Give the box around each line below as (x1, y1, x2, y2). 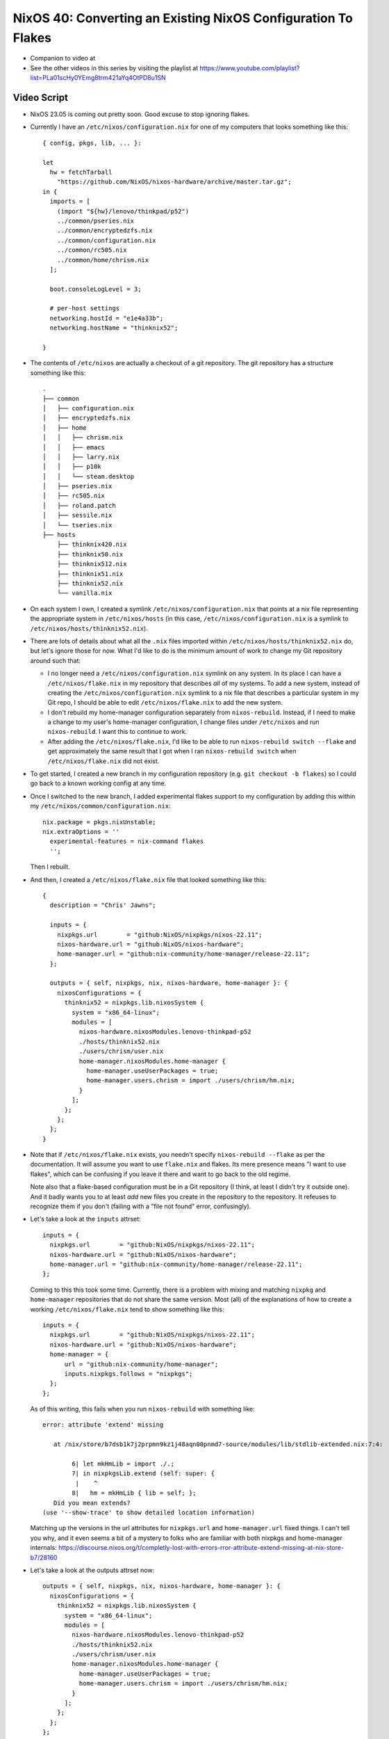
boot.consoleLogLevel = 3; (49, 285, 142, 293)
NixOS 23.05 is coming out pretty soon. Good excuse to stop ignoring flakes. (30, 110, 250, 118)
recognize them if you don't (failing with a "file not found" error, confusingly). (30, 1202, 251, 1210)
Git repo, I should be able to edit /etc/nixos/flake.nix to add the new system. (47, 698, 283, 707)
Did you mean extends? (53, 1499, 131, 1507)
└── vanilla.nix (56, 589, 113, 598)
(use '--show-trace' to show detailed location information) (42, 1508, 255, 1516)
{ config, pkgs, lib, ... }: (42, 139, 142, 147)
